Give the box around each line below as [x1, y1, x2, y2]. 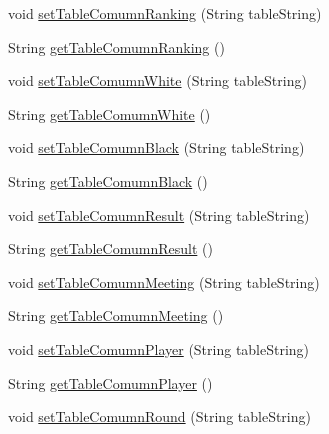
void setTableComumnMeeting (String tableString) [8, 271, 320, 292]
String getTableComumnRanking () [8, 36, 225, 57]
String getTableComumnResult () [8, 238, 213, 259]
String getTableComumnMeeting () [8, 305, 224, 326]
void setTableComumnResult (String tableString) [8, 204, 310, 225]
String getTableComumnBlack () [8, 170, 208, 191]
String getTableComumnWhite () [8, 103, 211, 124]
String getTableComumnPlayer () [8, 372, 213, 393]
